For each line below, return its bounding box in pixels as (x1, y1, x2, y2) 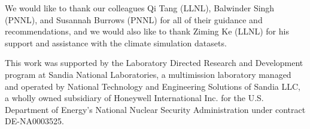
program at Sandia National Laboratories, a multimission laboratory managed (5, 68, 291, 80)
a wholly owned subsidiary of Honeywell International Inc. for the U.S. (5, 92, 264, 104)
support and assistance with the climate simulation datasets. (5, 36, 227, 49)
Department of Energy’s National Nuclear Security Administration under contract (5, 103, 306, 115)
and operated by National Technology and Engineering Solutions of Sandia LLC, (5, 80, 300, 92)
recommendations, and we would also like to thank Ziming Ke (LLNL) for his (5, 25, 289, 37)
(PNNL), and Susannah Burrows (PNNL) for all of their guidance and (5, 13, 263, 26)
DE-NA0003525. (5, 115, 64, 127)
